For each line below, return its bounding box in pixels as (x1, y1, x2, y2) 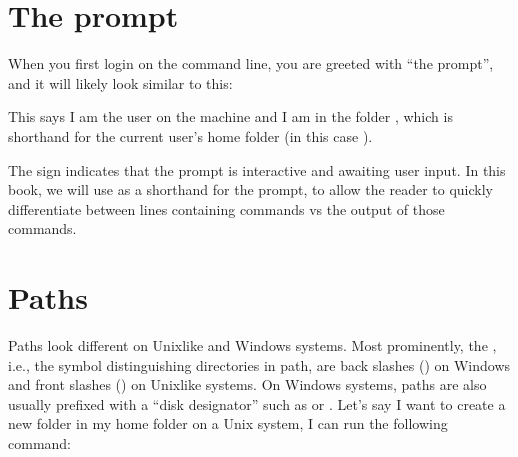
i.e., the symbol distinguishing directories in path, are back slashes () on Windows (8, 354, 511, 375)
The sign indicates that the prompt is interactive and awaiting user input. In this (8, 159, 506, 180)
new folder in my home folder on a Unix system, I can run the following (8, 413, 448, 434)
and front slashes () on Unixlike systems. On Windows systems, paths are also (8, 374, 487, 395)
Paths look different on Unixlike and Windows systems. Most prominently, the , (8, 335, 497, 355)
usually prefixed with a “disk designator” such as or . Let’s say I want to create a (8, 393, 506, 414)
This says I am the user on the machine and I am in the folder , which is (8, 106, 453, 127)
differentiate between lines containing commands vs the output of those (8, 198, 445, 219)
